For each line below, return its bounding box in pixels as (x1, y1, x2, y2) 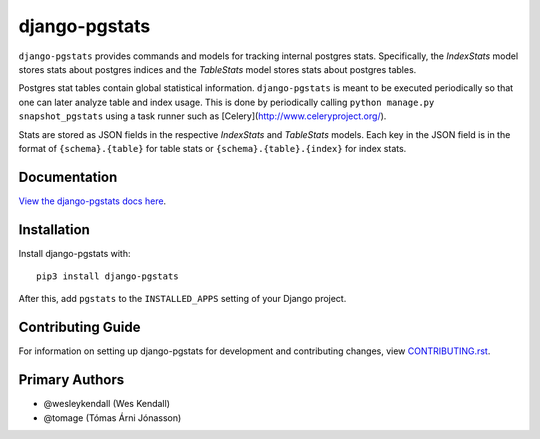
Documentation (18, 168, 118, 185)
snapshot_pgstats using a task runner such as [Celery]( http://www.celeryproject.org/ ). (18, 110, 387, 122)
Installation (18, 221, 90, 238)
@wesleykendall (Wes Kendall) (43, 398, 170, 410)
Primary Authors (18, 371, 125, 389)
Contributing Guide (18, 319, 141, 336)
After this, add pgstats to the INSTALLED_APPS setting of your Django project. (18, 293, 347, 305)
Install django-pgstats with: (18, 247, 131, 259)
